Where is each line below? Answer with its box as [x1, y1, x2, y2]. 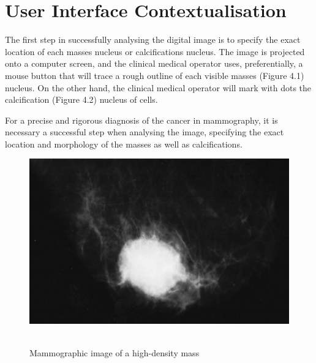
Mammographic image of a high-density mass [29, 346, 200, 359]
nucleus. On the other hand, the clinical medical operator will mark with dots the [5, 81, 312, 94]
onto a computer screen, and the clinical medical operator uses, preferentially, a [5, 57, 303, 70]
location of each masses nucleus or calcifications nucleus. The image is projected [5, 45, 305, 58]
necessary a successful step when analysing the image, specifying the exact [5, 125, 284, 138]
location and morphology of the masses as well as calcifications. [5, 137, 243, 150]
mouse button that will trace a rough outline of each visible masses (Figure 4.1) [5, 69, 304, 81]
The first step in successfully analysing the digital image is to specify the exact [5, 33, 301, 46]
